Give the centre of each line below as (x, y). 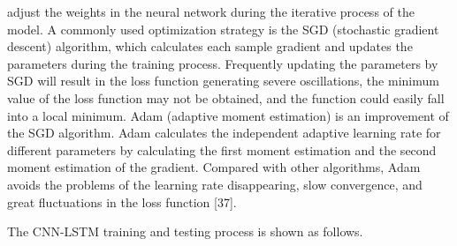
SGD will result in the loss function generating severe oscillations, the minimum (223, 81)
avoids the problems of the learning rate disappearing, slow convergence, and (215, 184)
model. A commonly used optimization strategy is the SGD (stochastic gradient (223, 29)
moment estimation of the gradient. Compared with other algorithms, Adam (214, 167)
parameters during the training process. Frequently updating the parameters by (223, 63)
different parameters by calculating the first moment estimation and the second (222, 149)
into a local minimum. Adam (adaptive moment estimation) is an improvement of (228, 115)
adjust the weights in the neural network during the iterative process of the (211, 11)
